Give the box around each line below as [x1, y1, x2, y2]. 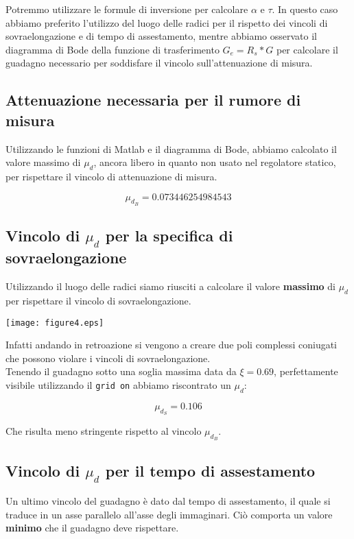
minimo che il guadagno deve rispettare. [5, 520, 179, 535]
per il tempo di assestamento [105, 459, 316, 481]
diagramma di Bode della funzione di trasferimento [5, 42, 220, 56]
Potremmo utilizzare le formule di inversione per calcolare [5, 2, 248, 16]
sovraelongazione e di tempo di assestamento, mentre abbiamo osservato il [5, 29, 317, 43]
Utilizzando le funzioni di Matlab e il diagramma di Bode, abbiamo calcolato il [5, 141, 337, 156]
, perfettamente [274, 364, 338, 379]
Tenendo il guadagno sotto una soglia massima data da [5, 364, 237, 379]
